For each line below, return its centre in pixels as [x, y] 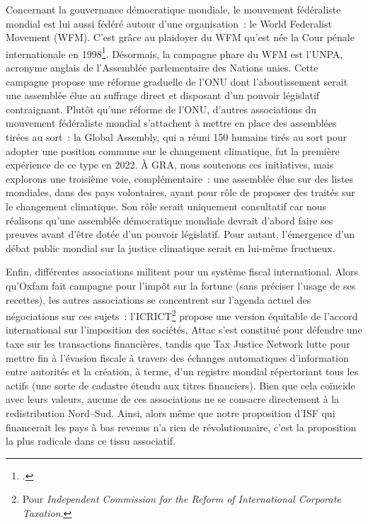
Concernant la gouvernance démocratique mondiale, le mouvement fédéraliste [173, 9]
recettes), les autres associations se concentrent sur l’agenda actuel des [159, 299]
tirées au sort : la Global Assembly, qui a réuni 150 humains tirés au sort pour [176, 137]
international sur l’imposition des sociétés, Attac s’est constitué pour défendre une [184, 330]
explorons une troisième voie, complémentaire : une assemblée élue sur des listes [180, 178]
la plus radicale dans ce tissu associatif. [91, 441]
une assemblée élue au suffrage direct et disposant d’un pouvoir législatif [163, 95]
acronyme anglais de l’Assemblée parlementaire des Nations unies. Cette [162, 68]
